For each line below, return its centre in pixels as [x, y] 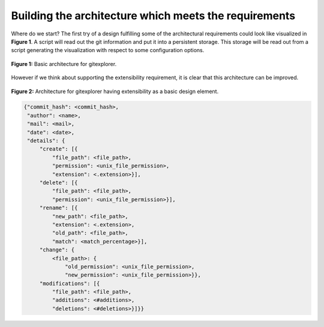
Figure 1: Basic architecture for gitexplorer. [64, 64]
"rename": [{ [58, 208]
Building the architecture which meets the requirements [153, 16]
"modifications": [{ [70, 283]
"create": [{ [58, 149]
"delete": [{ [58, 183]
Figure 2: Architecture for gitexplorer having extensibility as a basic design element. [115, 91]
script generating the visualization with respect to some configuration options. [108, 50]
